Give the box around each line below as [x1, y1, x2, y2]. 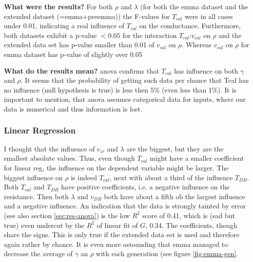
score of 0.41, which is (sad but [142, 210, 235, 220]
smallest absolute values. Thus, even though [4, 153, 135, 163]
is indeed [71, 172, 97, 182]
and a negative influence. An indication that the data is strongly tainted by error [4, 201, 246, 211]
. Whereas [181, 39, 212, 50]
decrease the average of [4, 248, 73, 259]
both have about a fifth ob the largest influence [104, 191, 245, 201]
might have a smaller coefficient [150, 153, 244, 163]
